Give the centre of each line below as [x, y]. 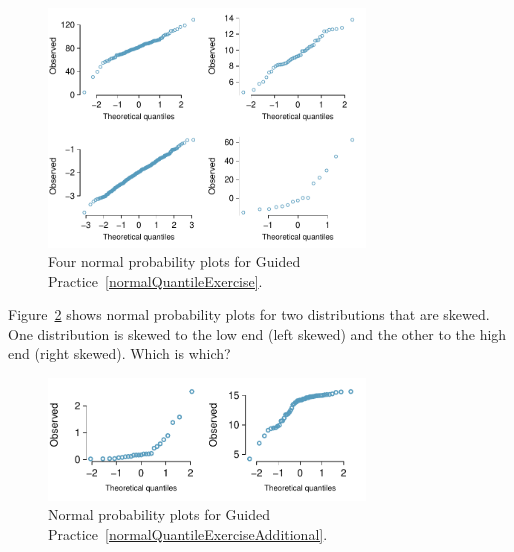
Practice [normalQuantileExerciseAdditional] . [188, 534]
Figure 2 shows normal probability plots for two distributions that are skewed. [249, 314]
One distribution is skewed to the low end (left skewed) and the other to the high [257, 333]
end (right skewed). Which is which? [119, 353]
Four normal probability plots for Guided [174, 261]
